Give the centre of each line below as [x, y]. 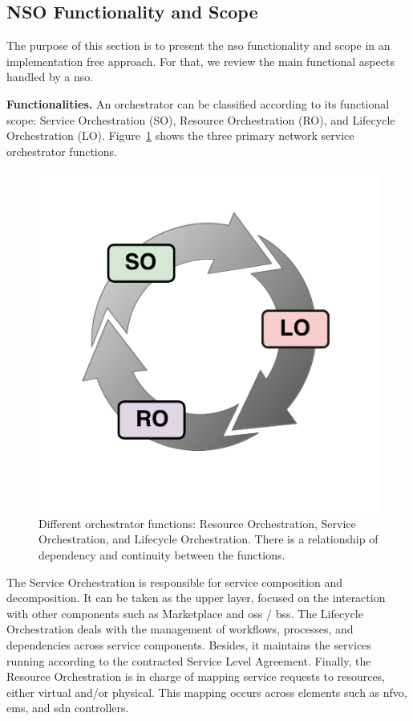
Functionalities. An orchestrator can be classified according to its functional [198, 103]
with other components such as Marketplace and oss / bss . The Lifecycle [185, 613]
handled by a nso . [50, 77]
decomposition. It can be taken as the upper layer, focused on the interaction [196, 598]
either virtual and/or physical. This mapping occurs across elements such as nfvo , [207, 692]
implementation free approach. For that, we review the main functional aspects [200, 61]
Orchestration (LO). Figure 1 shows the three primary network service [180, 135]
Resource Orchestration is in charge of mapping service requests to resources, [196, 676]
